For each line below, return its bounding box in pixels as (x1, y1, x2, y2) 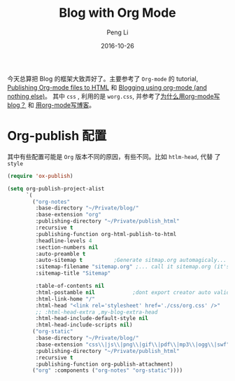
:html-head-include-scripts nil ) (35, 321, 133, 328)
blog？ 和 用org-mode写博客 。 (7, 100, 96, 109)
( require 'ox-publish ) (7, 172, 73, 179)
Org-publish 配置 (7, 128, 107, 144)
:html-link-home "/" (35, 296, 96, 303)
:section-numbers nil (35, 244, 99, 251)
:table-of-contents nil (35, 282, 105, 289)
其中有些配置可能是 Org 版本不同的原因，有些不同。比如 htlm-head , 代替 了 (7, 152, 221, 160)
